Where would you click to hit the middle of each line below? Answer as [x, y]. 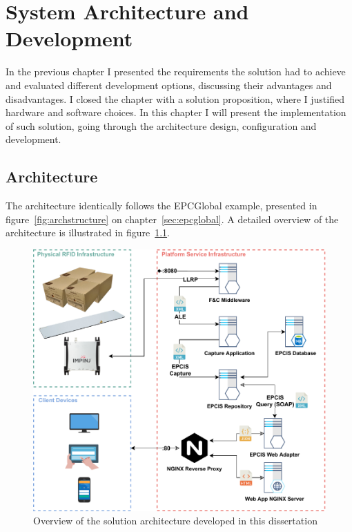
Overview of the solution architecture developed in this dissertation [175, 521]
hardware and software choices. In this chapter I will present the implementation [176, 112]
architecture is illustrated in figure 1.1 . [88, 232]
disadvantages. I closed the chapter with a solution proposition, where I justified [175, 98]
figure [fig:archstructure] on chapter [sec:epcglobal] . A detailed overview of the [172, 219]
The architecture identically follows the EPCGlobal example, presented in [162, 206]
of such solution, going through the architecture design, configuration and [161, 125]
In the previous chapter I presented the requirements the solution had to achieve [176, 72]
